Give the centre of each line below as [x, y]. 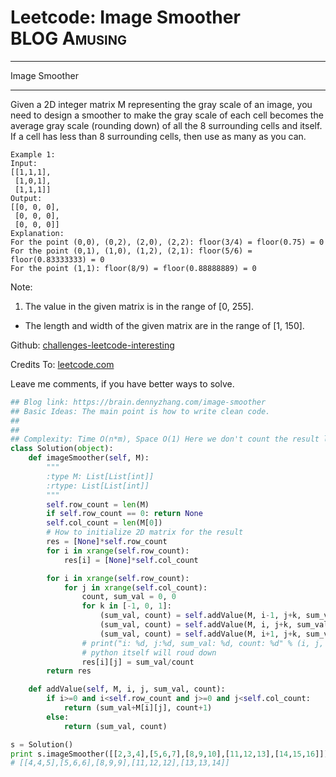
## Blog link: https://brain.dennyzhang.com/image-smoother [138, 402]
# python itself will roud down [149, 652]
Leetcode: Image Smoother [125, 17]
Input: [24, 163]
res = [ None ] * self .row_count [107, 542]
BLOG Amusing [68, 38]
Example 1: [33, 154]
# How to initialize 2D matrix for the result [145, 532]
